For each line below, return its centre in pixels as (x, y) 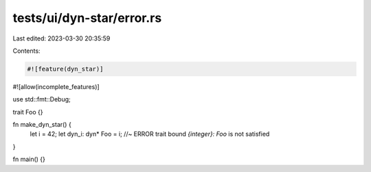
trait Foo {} (28, 112)
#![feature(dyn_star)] (65, 69)
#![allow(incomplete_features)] (56, 86)
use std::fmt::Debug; (42, 99)
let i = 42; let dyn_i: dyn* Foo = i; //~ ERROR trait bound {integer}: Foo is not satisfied (150, 134)
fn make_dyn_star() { (42, 125)
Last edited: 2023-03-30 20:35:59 (61, 38)
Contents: (26, 51)
